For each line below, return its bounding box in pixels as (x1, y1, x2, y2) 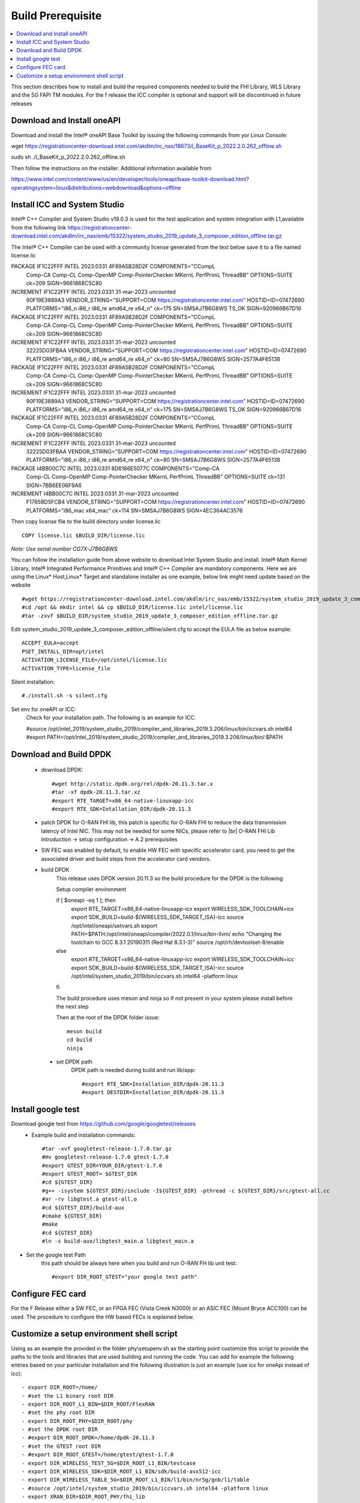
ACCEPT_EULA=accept (22, 640, 79, 646)
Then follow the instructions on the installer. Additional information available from (11, 164, 212, 171)
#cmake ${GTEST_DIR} (42, 1213, 103, 1220)
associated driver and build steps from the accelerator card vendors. (41, 855, 211, 862)
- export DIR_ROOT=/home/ (22, 1384, 98, 1391)
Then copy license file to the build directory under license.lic (11, 518, 161, 525)
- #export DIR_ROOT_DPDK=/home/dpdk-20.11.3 (22, 1434, 155, 1441)
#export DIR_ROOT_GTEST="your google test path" (52, 1273, 197, 1281)
